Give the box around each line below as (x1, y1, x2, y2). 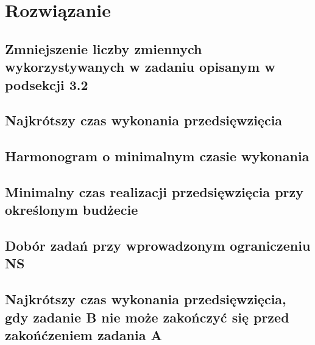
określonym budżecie (5, 200, 138, 219)
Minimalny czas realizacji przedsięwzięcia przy (5, 182, 303, 201)
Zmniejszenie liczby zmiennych (5, 39, 202, 58)
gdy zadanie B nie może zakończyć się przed (5, 307, 289, 326)
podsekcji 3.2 (5, 75, 88, 94)
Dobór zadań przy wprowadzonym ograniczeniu (5, 236, 311, 255)
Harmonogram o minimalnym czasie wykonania (5, 147, 310, 166)
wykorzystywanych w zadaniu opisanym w (5, 57, 275, 76)
